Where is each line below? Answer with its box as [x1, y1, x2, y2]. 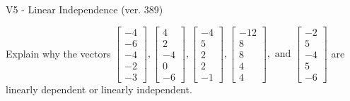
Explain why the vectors [6, 46, 111, 60]
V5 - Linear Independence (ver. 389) [6, 2, 163, 16]
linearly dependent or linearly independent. [6, 81, 192, 96]
